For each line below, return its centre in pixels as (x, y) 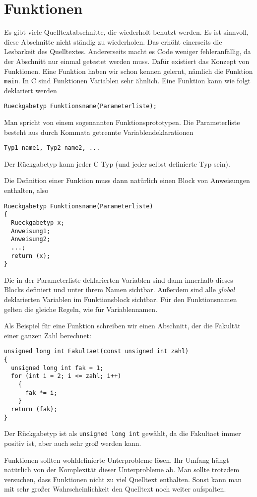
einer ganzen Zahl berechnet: (48, 335)
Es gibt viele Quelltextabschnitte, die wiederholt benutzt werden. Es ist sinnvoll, (126, 32)
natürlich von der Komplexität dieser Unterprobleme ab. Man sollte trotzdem (122, 469)
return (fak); (34, 409)
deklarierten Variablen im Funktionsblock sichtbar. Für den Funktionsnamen (121, 299)
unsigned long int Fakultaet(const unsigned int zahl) (96, 351)
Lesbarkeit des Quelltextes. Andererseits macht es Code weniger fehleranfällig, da (128, 51)
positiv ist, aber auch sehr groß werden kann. (73, 443)
